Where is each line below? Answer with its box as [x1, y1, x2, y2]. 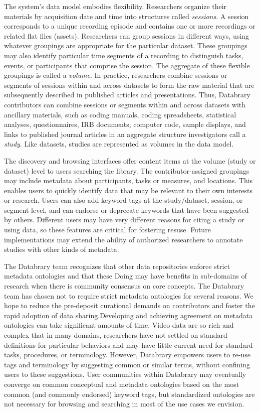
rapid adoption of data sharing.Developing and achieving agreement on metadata [4, 310, 253, 320]
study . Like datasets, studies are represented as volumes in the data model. [4, 139, 234, 149]
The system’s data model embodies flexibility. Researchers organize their [4, 1, 227, 11]
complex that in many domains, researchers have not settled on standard [4, 330, 227, 340]
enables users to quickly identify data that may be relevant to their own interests [4, 185, 252, 195]
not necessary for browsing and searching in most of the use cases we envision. [4, 398, 244, 409]
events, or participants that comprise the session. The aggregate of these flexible [4, 60, 250, 70]
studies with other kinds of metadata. [4, 244, 119, 254]
